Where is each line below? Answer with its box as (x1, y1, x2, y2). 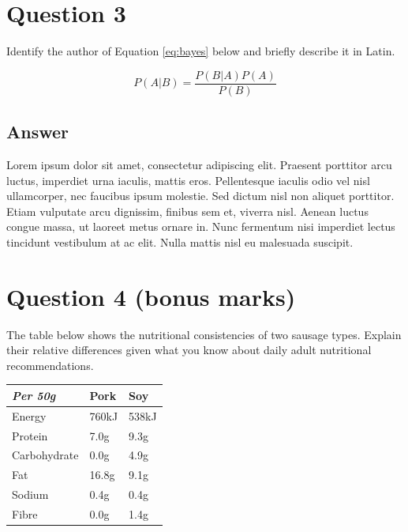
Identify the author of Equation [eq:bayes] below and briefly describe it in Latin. (6, 43, 395, 59)
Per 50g (12, 387, 56, 403)
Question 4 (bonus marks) (6, 280, 296, 312)
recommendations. (6, 357, 94, 373)
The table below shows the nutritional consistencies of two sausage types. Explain (6, 326, 402, 342)
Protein (12, 427, 48, 443)
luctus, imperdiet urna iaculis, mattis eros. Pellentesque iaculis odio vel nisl (6, 172, 370, 188)
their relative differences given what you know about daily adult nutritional (6, 341, 372, 358)
